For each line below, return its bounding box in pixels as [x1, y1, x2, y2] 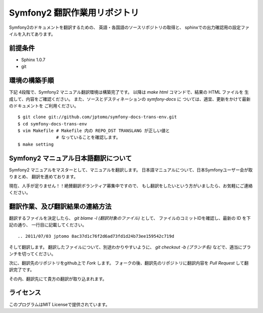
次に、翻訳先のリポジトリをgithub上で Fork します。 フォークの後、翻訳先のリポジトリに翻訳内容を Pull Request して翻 [9, 260, 249, 266]
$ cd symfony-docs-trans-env [18, 121, 87, 126]
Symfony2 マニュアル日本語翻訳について [9, 154, 132, 162]
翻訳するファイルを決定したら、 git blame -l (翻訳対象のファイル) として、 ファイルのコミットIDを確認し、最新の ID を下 [9, 215, 251, 221]
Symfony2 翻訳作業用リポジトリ [9, 7, 139, 18]
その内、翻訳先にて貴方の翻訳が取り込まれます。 [9, 276, 107, 282]
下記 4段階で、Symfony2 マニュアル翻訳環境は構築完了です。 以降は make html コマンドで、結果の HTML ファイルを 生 [9, 89, 249, 95]
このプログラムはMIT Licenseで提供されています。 [9, 301, 110, 307]
